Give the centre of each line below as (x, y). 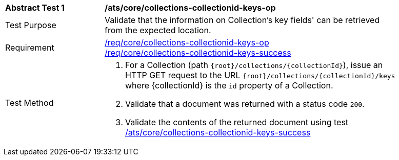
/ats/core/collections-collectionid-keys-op (190, 8)
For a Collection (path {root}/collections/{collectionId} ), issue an (254, 65)
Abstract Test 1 (35, 8)
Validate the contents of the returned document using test (237, 122)
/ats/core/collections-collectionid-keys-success (218, 132)
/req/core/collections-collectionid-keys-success (198, 53)
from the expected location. (158, 30)
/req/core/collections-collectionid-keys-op (187, 42)
